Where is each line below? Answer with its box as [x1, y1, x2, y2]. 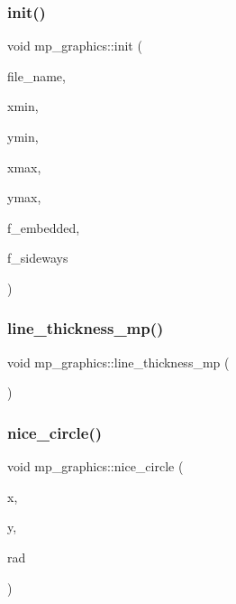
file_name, [7, 66, 66, 85]
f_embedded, [7, 218, 80, 237]
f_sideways [7, 248, 68, 267]
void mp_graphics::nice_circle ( [7, 457, 184, 476]
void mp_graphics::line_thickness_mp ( [7, 352, 230, 371]
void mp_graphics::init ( [7, 36, 142, 55]
